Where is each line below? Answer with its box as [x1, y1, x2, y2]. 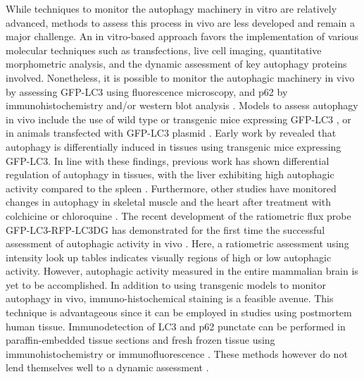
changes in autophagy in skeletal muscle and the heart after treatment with [6, 194, 331, 209]
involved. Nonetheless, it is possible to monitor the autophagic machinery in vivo [6, 70, 355, 85]
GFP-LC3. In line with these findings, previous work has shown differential [6, 153, 330, 168]
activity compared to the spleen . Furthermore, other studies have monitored [6, 180, 337, 195]
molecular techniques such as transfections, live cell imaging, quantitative [6, 42, 322, 57]
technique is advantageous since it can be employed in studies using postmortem [6, 305, 352, 320]
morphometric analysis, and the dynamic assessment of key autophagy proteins [6, 56, 347, 71]
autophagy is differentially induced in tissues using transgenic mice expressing [6, 139, 341, 154]
